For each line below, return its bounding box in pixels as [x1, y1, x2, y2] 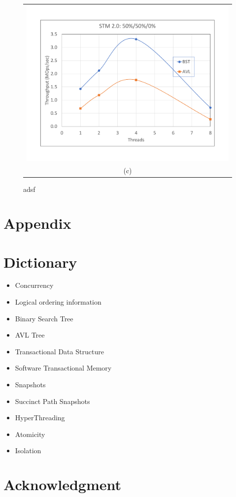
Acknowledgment [3, 474, 121, 495]
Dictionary [3, 251, 77, 272]
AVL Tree [15, 330, 45, 340]
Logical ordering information [15, 297, 101, 307]
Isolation [15, 445, 41, 456]
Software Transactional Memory [15, 363, 112, 373]
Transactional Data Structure [15, 346, 104, 356]
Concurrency [15, 280, 54, 290]
